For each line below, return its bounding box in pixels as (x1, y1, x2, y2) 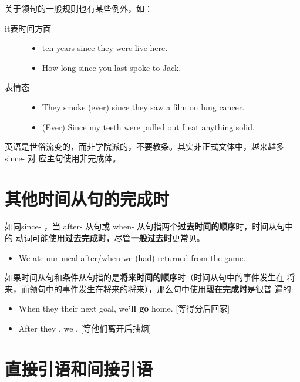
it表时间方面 (5, 22, 52, 34)
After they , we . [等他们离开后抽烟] (18, 322, 151, 334)
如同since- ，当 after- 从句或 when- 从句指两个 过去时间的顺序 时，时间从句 (5, 220, 285, 232)
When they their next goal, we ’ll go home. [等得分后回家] (18, 302, 230, 315)
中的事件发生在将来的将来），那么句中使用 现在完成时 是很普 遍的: (45, 282, 294, 295)
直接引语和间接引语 (5, 356, 153, 380)
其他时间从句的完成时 (5, 186, 170, 210)
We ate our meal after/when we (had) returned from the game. (18, 251, 246, 263)
